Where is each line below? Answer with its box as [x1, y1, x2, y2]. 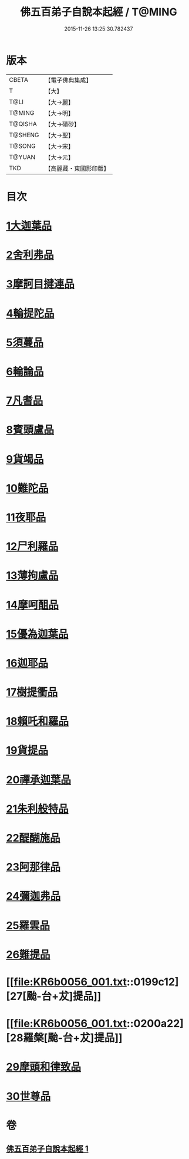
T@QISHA [9, 120, 37, 128]
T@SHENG [9, 131, 39, 139]
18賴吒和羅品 [6, 715, 69, 728]
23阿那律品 [6, 860, 60, 874]
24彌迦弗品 [6, 890, 61, 903]
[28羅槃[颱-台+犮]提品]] [6, 1031, 123, 1045]
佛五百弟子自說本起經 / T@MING [20, 5, 177, 19]
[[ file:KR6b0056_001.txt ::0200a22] [6, 1017, 184, 1031]
